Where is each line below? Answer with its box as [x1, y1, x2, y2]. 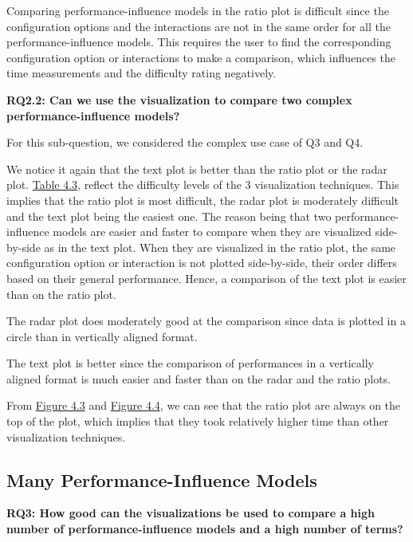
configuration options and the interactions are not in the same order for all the [6, 18, 391, 34]
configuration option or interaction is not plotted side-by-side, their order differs [6, 254, 397, 271]
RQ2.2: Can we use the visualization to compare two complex [6, 91, 352, 108]
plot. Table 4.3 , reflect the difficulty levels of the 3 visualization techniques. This [6, 176, 399, 193]
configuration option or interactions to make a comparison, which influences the [6, 49, 396, 65]
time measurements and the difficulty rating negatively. [6, 65, 277, 81]
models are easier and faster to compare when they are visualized [53, 223, 372, 240]
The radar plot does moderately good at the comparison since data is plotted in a [6, 312, 406, 329]
